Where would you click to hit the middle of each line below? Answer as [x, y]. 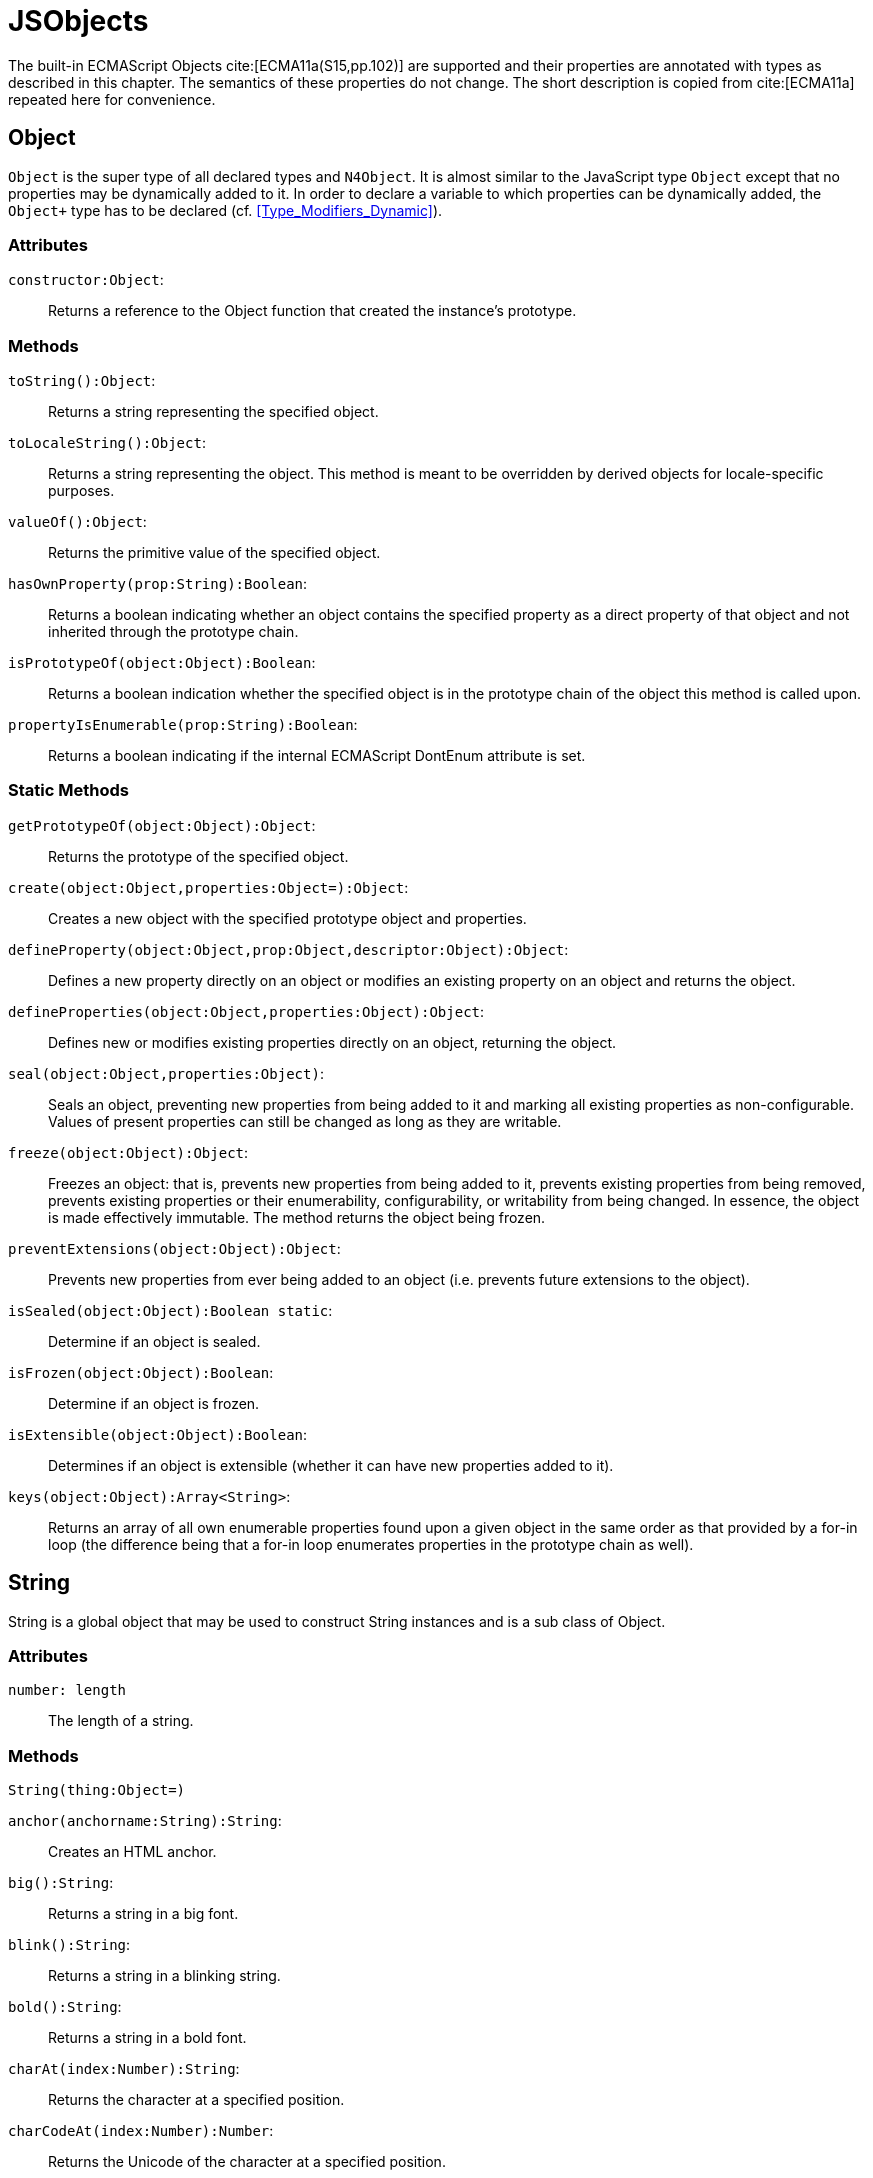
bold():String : [65, 2007]
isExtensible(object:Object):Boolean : [158, 1434]
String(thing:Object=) [97, 1790]
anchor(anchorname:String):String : [145, 1821]
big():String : [61, 1883]
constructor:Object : [86, 280]
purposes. [81, 491]
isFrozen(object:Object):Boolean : [141, 1372]
